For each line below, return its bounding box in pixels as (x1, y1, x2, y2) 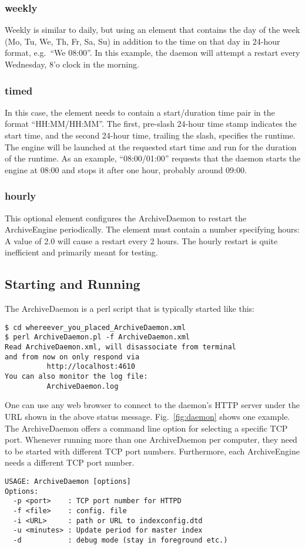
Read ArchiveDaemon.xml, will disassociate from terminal (5, 343, 236, 352)
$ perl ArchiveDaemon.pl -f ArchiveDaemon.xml (5, 333, 190, 342)
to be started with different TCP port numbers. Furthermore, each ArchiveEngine (5, 444, 300, 457)
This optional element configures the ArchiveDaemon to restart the (5, 211, 247, 224)
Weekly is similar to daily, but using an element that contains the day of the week (5, 23, 300, 36)
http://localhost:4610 (46, 362, 135, 371)
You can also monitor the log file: (5, 372, 148, 381)
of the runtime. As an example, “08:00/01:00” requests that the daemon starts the (5, 152, 301, 164)
